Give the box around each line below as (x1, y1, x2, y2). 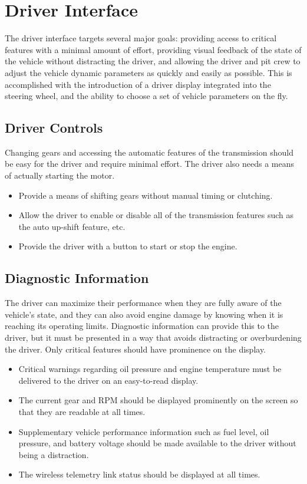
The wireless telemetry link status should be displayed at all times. (18, 468, 260, 480)
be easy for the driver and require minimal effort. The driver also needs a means (5, 157, 294, 170)
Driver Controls (5, 118, 103, 137)
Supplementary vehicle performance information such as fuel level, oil (18, 425, 269, 437)
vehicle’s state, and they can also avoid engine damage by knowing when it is (5, 308, 283, 320)
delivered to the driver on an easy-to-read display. (18, 374, 199, 386)
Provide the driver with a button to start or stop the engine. (18, 240, 237, 252)
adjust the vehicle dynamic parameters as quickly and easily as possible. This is (5, 66, 292, 78)
